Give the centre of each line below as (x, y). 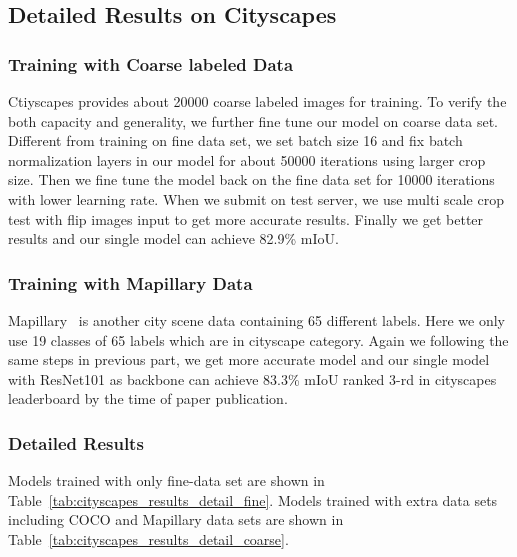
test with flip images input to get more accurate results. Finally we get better (246, 218)
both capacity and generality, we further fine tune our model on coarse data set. (253, 120)
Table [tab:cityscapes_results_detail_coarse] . (148, 538)
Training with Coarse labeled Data (151, 63)
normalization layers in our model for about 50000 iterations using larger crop (247, 159)
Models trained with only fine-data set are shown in (166, 480)
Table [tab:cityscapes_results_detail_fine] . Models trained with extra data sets (253, 499)
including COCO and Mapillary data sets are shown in (176, 519)
